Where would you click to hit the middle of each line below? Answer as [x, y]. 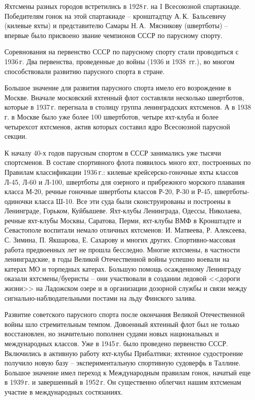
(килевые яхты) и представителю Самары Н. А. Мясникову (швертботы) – [116, 25]
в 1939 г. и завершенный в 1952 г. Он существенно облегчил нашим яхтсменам [123, 382]
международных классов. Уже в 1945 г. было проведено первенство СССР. [116, 343]
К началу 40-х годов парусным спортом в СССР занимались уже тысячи [113, 152]
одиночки [18, 201]
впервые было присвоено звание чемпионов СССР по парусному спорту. [113, 35]
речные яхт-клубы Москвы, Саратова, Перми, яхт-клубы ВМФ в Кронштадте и [123, 220]
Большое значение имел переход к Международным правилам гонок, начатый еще [127, 372]
